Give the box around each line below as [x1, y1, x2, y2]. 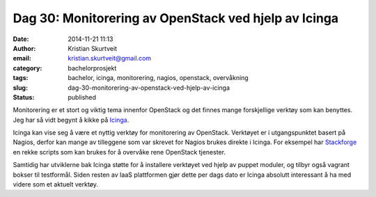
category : [13, 63, 42, 72]
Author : [13, 44, 36, 52]
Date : [13, 35, 29, 43]
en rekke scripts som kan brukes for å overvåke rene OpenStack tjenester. [13, 148, 226, 156]
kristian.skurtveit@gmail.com [68, 54, 152, 63]
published [68, 93, 97, 101]
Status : [13, 93, 35, 101]
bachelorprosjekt [68, 63, 117, 72]
